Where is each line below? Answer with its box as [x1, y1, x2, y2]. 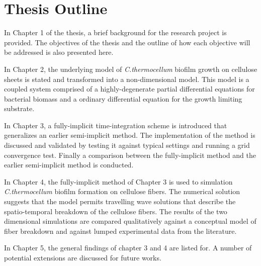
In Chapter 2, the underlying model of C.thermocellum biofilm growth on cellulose [4, 63, 257, 74]
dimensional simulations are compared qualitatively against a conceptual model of [4, 216, 256, 226]
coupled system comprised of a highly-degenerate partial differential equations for [4, 83, 255, 94]
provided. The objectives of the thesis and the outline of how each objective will [4, 37, 250, 47]
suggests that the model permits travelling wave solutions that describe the [4, 196, 236, 207]
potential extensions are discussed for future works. [4, 252, 161, 262]
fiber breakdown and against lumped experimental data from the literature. [4, 225, 237, 236]
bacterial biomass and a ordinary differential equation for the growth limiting [4, 93, 242, 104]
